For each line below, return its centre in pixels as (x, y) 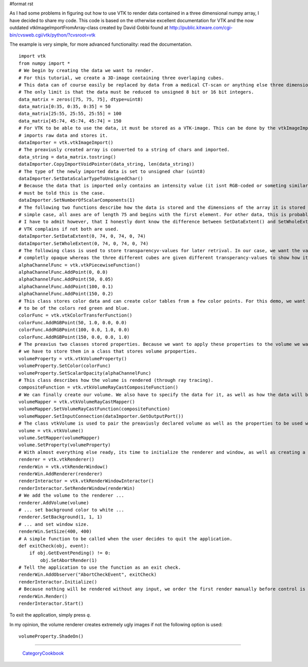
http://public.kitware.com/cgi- (201, 28)
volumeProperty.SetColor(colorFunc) (65, 366)
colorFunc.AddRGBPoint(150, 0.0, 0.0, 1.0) (74, 337)
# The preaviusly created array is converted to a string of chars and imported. (124, 150)
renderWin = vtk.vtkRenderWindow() (63, 467)
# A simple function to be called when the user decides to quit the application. (126, 539)
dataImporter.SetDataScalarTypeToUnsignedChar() (81, 178)
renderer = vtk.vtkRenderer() (57, 460)
